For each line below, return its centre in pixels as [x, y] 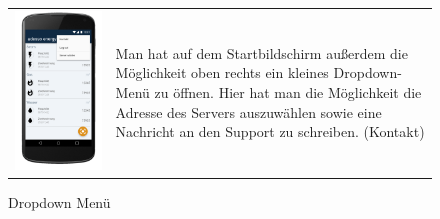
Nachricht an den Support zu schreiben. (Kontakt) [270, 131]
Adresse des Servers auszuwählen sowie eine [248, 111]
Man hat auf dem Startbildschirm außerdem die [261, 52]
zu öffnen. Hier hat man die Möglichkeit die [288, 91]
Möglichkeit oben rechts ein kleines [222, 72]
